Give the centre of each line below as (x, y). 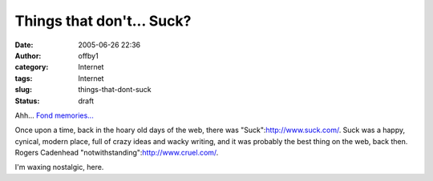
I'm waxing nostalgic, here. (59, 167)
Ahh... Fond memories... (54, 115)
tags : (24, 78)
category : (32, 67)
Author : (28, 55)
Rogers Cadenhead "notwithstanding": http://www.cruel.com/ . (117, 153)
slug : (23, 90)
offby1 (89, 55)
